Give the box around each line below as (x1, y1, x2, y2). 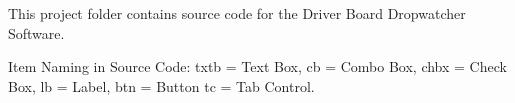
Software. (8, 22, 65, 43)
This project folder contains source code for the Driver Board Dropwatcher (8, 3, 466, 23)
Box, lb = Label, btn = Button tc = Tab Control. (8, 75, 315, 96)
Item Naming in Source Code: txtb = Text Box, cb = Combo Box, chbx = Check (8, 56, 507, 77)
